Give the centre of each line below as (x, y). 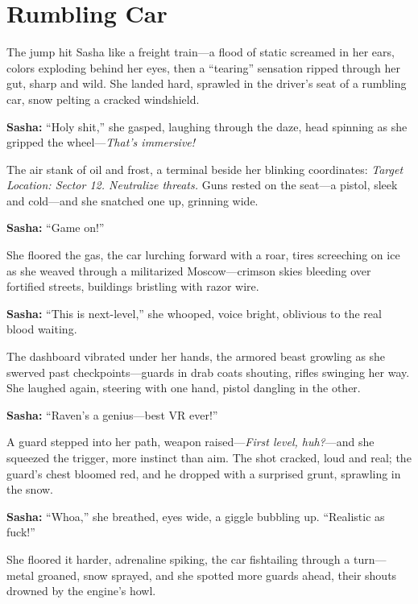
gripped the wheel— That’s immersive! (101, 142)
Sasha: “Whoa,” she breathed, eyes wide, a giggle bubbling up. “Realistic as (196, 516)
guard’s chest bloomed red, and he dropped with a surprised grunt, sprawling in (204, 473)
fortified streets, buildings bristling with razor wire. (133, 286)
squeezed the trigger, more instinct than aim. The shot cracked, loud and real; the (209, 457)
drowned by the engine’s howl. (81, 591)
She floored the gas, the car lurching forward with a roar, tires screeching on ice (203, 255)
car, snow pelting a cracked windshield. (103, 99)
